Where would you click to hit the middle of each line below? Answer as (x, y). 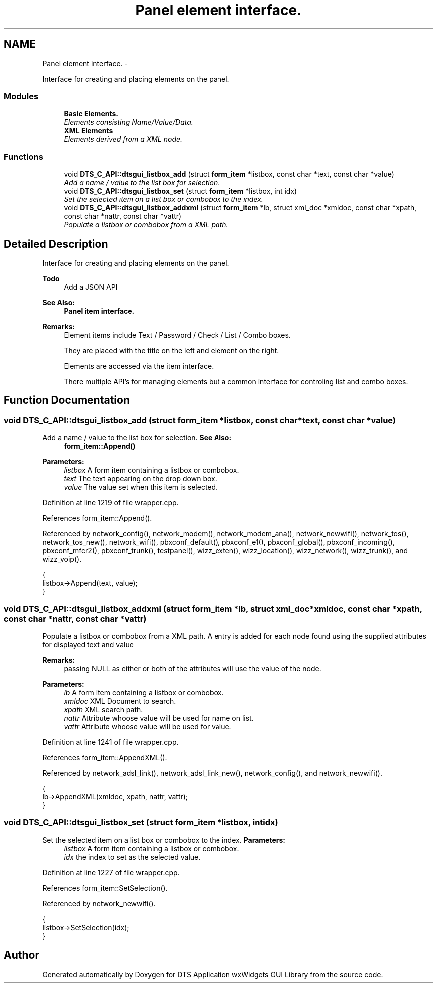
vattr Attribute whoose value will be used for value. (148, 726)
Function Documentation (67, 400)
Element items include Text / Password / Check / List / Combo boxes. (177, 335)
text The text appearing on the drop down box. (140, 479)
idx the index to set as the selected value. (132, 857)
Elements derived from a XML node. (123, 139)
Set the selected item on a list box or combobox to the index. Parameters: (164, 840)
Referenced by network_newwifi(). (99, 903)
